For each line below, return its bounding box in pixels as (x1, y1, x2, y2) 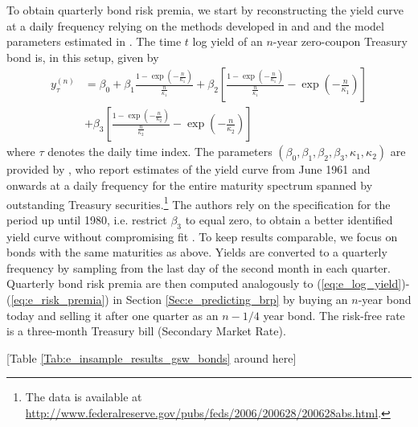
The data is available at (25, 388, 142, 405)
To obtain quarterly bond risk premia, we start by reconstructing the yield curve (6, 2, 404, 18)
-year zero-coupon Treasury (273, 33, 408, 50)
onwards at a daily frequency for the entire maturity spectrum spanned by (6, 177, 373, 194)
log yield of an (192, 33, 263, 50)
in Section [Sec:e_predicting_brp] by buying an (113, 291, 348, 308)
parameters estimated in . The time (6, 33, 182, 50)
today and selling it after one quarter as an (6, 306, 219, 323)
